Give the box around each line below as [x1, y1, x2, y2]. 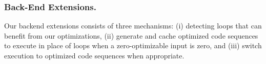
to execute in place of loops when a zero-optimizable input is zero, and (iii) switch [4, 40, 262, 51]
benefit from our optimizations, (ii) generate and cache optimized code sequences [4, 30, 258, 41]
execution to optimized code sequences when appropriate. [4, 50, 185, 60]
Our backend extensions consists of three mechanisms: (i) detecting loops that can [4, 20, 262, 31]
